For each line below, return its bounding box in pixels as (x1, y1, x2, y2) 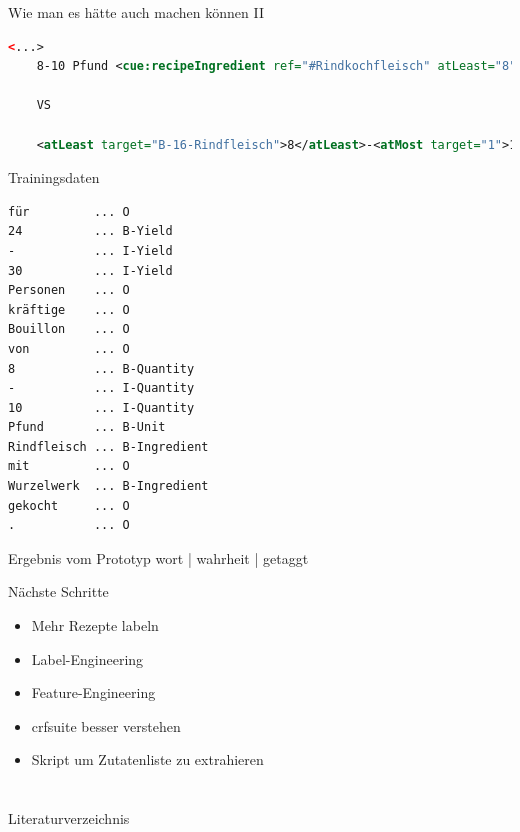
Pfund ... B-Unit (8, 420, 166, 435)
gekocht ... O (8, 498, 130, 513)
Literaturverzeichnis (8, 808, 130, 829)
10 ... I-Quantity (8, 400, 195, 415)
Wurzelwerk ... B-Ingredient (8, 479, 209, 494)
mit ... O (8, 459, 130, 474)
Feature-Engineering (31, 682, 156, 703)
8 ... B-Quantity (8, 361, 195, 376)
